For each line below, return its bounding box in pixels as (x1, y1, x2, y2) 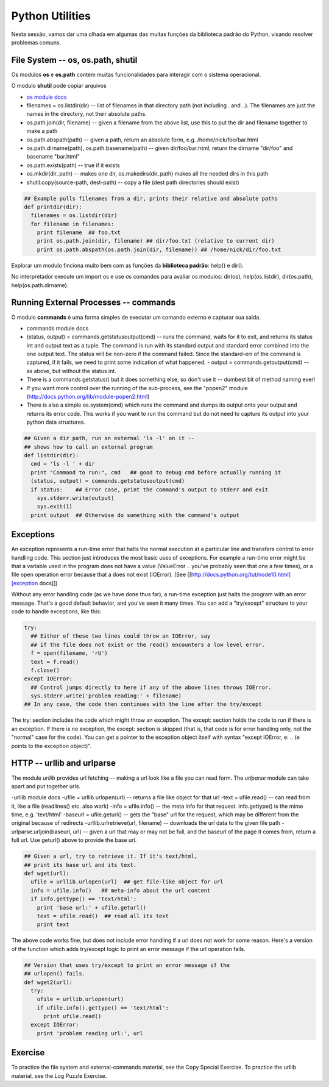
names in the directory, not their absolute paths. (26, 110, 147, 118)
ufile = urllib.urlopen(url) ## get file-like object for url (30, 879, 224, 885)
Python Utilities (11, 9, 91, 23)
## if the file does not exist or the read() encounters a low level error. (30, 641, 265, 648)
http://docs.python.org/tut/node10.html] (191, 571, 291, 579)
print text (37, 921, 69, 928)
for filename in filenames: (30, 220, 115, 227)
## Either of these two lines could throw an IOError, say (30, 633, 211, 640)
